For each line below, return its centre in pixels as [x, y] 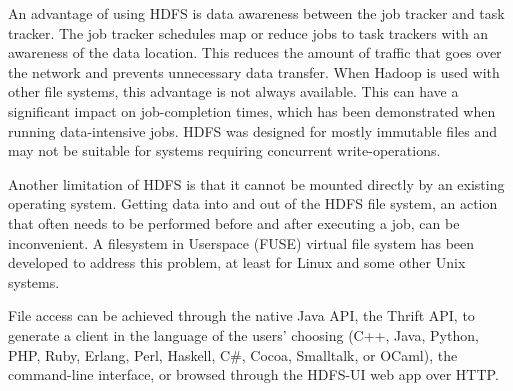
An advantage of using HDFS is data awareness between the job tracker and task [256, 13]
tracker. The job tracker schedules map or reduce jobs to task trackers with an [248, 32]
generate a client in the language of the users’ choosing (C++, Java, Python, [243, 334]
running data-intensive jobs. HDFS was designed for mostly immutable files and [253, 130]
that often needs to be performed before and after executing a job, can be [234, 222]
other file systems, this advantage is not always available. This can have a [233, 91]
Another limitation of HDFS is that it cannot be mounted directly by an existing [256, 183]
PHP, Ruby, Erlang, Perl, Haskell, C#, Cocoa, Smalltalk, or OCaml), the [233, 354]
